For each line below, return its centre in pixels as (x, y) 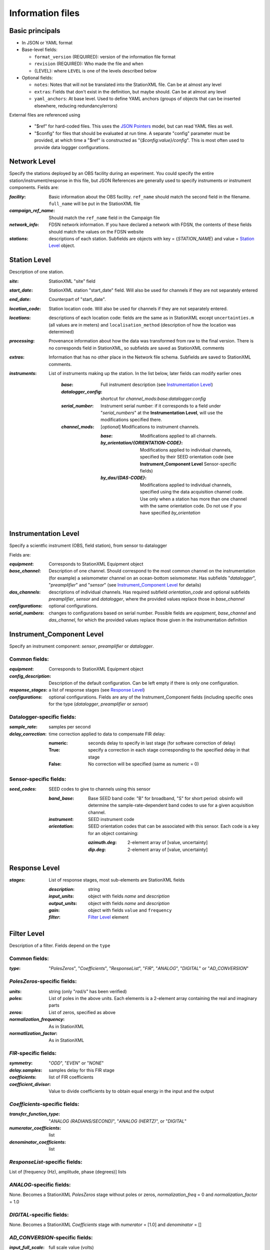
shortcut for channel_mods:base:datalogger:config (153, 399)
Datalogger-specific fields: (43, 716)
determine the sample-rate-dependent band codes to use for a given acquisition (171, 805)
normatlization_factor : (33, 1033)
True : (54, 750)
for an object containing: (113, 833)
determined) (61, 331)
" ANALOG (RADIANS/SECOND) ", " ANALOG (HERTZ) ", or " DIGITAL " (118, 1121)
